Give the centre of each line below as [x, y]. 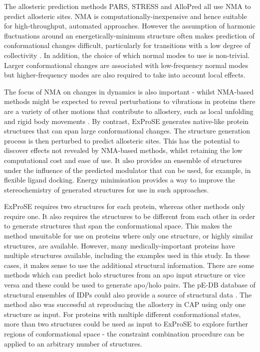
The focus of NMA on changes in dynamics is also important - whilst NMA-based [129, 91]
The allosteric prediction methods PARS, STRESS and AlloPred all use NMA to [128, 6]
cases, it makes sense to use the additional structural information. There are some [129, 265]
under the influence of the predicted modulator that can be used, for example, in [128, 170]
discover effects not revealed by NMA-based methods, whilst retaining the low [123, 150]
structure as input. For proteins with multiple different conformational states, [123, 314]
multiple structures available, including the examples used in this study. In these [127, 255]
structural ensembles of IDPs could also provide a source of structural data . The [128, 294]
